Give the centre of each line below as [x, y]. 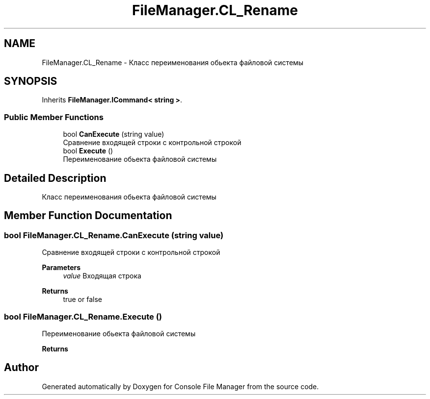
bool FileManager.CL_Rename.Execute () [83, 316]
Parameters [61, 268]
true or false [82, 299]
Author [21, 368]
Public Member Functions [54, 117]
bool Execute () [88, 151]
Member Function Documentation [88, 216]
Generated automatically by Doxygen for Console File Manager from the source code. [180, 386]
